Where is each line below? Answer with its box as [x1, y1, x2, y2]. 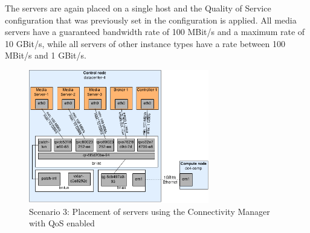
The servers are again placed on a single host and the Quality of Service [5, 2, 271, 14]
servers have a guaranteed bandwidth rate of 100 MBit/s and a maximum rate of [5, 25, 305, 38]
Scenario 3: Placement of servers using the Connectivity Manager [29, 205, 270, 217]
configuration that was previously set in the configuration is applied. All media [5, 13, 297, 26]
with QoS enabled [29, 217, 95, 229]
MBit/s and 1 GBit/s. [5, 49, 86, 62]
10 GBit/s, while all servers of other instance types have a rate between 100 [5, 37, 285, 49]
